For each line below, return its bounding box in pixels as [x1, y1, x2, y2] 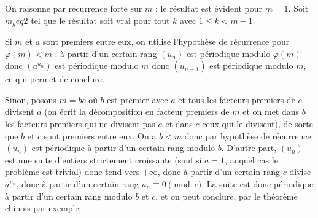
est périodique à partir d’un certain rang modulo [31, 141, 215, 154]
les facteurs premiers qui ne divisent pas [5, 117, 155, 130]
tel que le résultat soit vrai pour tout [31, 14, 170, 26]
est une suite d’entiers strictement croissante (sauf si [5, 153, 202, 166]
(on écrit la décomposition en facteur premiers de [44, 105, 230, 118]
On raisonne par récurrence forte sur [5, 2, 142, 14]
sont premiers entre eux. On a [44, 129, 157, 142]
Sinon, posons [5, 93, 56, 106]
